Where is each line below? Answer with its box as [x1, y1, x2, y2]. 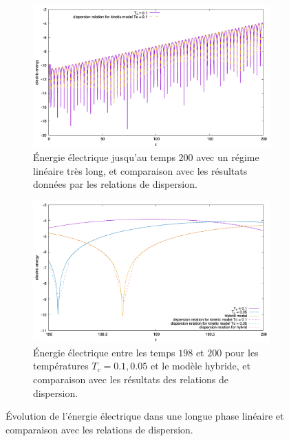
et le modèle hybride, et [150, 358, 250, 373]
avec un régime [196, 149, 259, 164]
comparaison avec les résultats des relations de [33, 372, 229, 386]
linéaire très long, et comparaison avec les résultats [33, 163, 248, 178]
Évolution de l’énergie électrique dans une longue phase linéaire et [6, 409, 284, 423]
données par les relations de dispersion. [33, 177, 197, 191]
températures [33, 358, 89, 373]
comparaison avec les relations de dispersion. [6, 422, 193, 436]
